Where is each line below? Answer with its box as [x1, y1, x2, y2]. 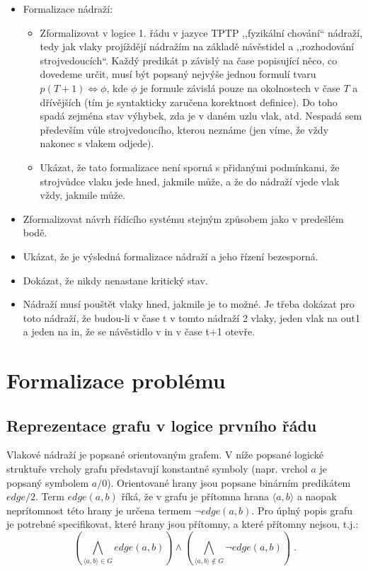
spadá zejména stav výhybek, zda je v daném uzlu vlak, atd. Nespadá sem [40, 108, 362, 123]
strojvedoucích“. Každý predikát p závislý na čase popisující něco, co [40, 52, 338, 67]
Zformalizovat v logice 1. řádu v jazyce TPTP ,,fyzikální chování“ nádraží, [40, 25, 363, 40]
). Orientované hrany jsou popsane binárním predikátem [107, 475, 351, 490]
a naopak [297, 489, 337, 504]
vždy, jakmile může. [40, 188, 126, 202]
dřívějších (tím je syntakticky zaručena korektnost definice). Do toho [40, 94, 338, 109]
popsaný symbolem [6, 475, 89, 490]
